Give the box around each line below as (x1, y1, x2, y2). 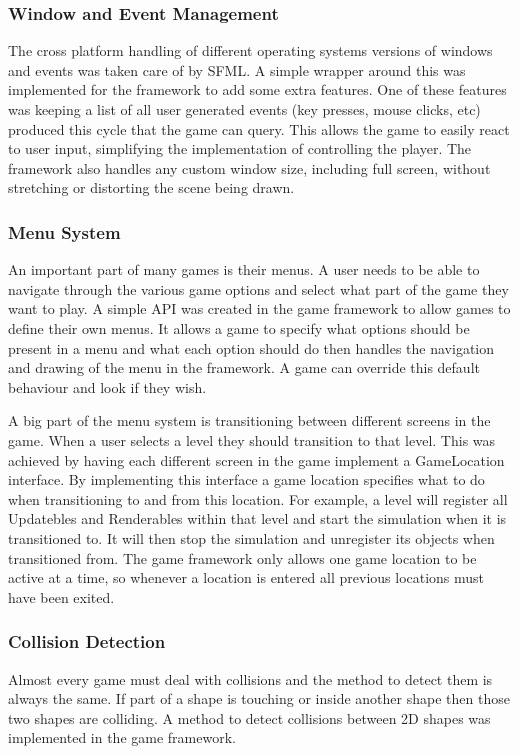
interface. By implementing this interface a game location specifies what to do (8, 469, 485, 490)
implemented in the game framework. (8, 727, 236, 748)
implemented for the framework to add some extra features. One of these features (8, 79, 507, 100)
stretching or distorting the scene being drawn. (8, 177, 295, 198)
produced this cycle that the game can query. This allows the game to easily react (8, 118, 510, 139)
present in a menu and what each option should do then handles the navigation (8, 337, 495, 358)
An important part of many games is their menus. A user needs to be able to (8, 259, 480, 280)
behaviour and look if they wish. (8, 376, 207, 397)
